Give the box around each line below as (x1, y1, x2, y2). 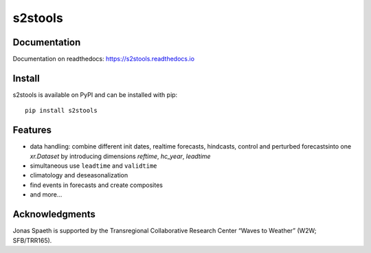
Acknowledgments (12, 208, 96, 220)
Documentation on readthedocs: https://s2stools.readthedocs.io (12, 55, 195, 63)
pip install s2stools (25, 107, 98, 115)
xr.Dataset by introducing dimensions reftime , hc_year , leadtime (30, 152, 211, 160)
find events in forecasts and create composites (30, 181, 163, 189)
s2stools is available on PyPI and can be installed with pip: (12, 90, 178, 99)
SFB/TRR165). (12, 236, 52, 244)
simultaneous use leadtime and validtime (30, 162, 157, 170)
